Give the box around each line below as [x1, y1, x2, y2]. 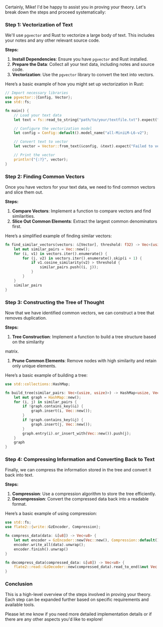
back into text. [5, 472, 34, 478]
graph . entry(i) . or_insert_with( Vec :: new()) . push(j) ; [22, 431, 131, 436]
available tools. [5, 602, 35, 608]
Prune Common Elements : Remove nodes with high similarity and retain [12, 357, 157, 363]
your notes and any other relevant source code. [5, 37, 100, 43]
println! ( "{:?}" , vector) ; [14, 157, 68, 162]
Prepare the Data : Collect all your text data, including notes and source [12, 62, 155, 67]
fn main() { [5, 108, 29, 113]
